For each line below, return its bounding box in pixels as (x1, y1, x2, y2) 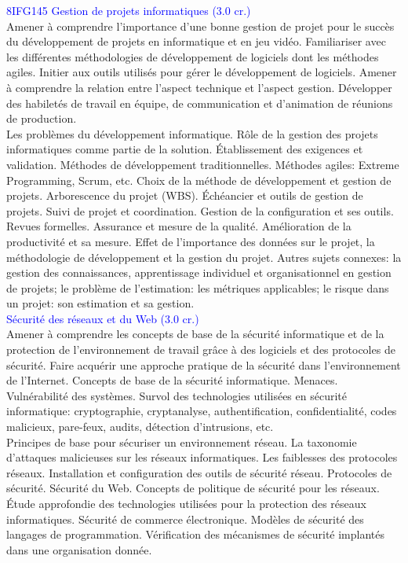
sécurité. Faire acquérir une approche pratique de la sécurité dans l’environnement (6, 356, 401, 373)
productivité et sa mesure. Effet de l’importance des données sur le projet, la (6, 233, 375, 249)
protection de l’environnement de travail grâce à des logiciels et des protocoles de (6, 341, 395, 358)
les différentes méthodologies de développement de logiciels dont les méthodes (6, 48, 379, 64)
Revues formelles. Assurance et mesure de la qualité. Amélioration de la (6, 218, 352, 234)
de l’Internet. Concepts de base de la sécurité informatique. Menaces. (6, 372, 338, 388)
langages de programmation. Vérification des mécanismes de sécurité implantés (6, 526, 385, 543)
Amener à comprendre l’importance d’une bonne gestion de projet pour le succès (6, 17, 395, 34)
